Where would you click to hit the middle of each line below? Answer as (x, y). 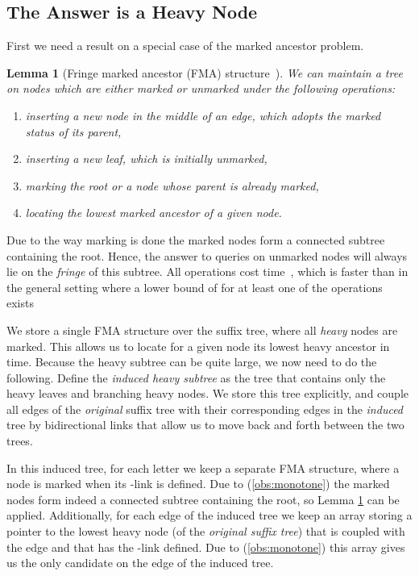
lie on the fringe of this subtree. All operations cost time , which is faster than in (207, 271)
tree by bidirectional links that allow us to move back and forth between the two (205, 425)
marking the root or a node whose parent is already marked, (172, 185)
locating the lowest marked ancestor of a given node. (153, 213)
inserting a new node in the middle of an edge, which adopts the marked (203, 115)
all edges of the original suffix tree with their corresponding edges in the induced (205, 409)
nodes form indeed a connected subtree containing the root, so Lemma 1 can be (203, 499)
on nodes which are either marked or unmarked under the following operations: (201, 88)
